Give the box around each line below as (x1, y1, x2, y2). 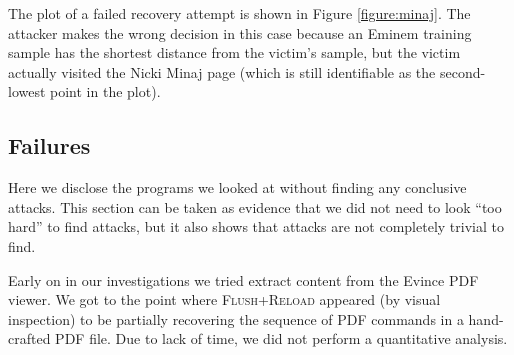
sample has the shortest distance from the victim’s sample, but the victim (8, 42, 461, 63)
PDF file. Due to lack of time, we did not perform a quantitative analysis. (55, 328, 508, 349)
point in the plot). (50, 81, 161, 102)
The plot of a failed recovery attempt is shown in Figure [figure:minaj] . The (8, 3, 471, 23)
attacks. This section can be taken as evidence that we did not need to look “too (8, 196, 502, 217)
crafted (8, 328, 51, 349)
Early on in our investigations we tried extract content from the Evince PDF (8, 269, 479, 290)
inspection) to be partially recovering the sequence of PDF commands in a (8, 308, 464, 329)
